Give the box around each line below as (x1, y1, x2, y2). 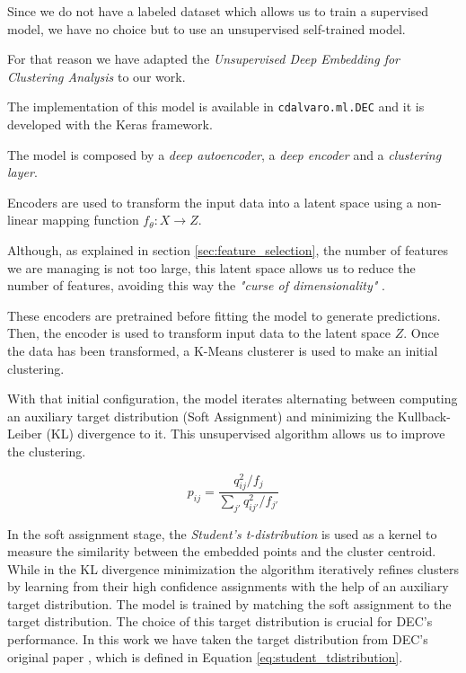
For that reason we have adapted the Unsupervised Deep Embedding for (7, 49, 400, 68)
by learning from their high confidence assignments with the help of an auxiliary (7, 577, 449, 596)
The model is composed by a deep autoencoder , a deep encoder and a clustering (7, 145, 442, 164)
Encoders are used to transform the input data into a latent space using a (7, 192, 413, 211)
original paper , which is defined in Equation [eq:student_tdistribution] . (7, 647, 403, 666)
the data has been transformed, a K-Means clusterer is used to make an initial (7, 341, 438, 359)
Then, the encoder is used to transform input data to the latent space (7, 323, 391, 342)
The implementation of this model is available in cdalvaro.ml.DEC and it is (7, 97, 425, 116)
